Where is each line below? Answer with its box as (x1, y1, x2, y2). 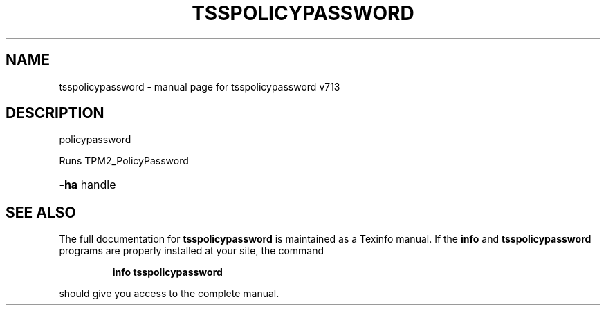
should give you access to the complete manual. (59, 288, 279, 300)
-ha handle (59, 178, 116, 192)
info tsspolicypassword (112, 266, 223, 279)
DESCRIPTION (6, 104, 104, 122)
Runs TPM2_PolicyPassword (59, 155, 189, 167)
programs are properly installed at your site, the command (59, 245, 324, 257)
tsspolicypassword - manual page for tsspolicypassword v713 (59, 80, 340, 93)
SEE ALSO (6, 203, 76, 221)
